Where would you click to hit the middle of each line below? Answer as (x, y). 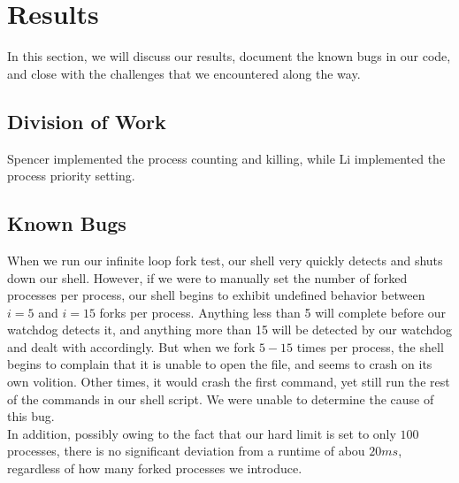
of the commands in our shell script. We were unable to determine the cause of (221, 399)
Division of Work (87, 121)
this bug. (31, 416)
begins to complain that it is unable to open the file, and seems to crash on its (220, 364)
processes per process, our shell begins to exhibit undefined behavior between (216, 295)
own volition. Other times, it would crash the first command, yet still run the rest (229, 382)
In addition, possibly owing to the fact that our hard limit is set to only (202, 433)
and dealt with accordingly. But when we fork (131, 346)
